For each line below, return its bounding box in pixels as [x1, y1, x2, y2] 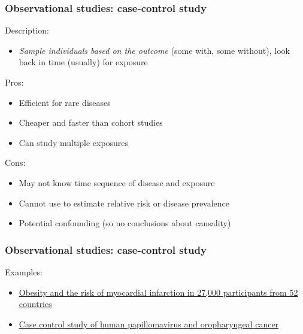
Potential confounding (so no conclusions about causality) [19, 217, 231, 229]
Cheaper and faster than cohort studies [19, 116, 163, 129]
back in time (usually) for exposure [19, 56, 148, 68]
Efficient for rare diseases [19, 96, 111, 108]
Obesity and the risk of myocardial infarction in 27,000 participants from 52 [19, 286, 298, 298]
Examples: [5, 265, 43, 278]
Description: [5, 24, 49, 37]
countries [19, 297, 52, 310]
